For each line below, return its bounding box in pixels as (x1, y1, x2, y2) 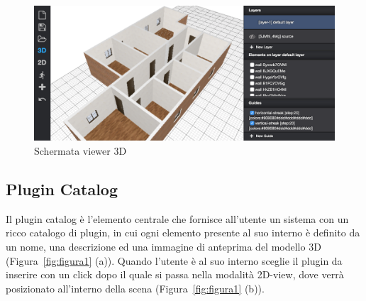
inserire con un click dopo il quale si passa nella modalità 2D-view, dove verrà (6, 267, 344, 282)
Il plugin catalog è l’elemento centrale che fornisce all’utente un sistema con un (6, 211, 349, 226)
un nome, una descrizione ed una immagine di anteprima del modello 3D (6, 239, 321, 254)
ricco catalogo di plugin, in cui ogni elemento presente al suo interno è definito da (6, 225, 360, 240)
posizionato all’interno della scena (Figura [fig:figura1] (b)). (6, 280, 265, 295)
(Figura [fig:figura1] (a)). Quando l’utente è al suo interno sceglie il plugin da (6, 253, 343, 268)
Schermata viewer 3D (34, 143, 127, 158)
